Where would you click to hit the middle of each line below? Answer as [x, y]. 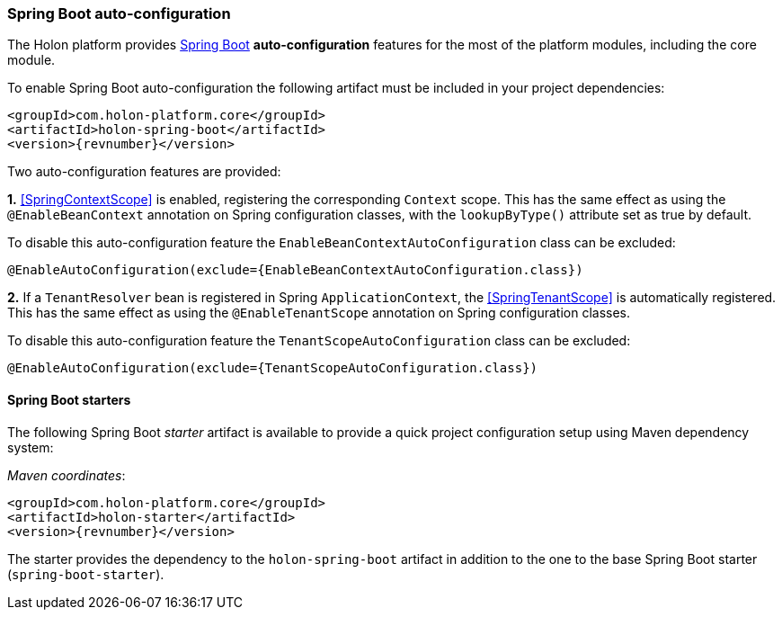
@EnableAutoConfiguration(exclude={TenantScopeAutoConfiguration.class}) [273, 368]
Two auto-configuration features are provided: [144, 172]
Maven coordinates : [67, 475]
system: [31, 447]
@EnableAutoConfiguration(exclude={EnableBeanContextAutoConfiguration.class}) [295, 270]
